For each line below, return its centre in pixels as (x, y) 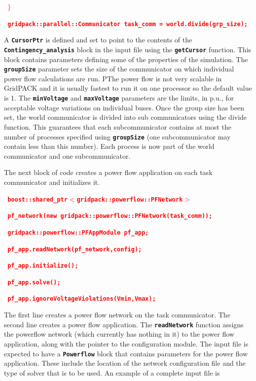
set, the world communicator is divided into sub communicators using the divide (126, 117)
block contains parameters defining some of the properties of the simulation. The (126, 59)
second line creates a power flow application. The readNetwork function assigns (124, 324)
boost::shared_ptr (37, 199)
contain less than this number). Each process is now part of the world (109, 146)
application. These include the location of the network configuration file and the (125, 363)
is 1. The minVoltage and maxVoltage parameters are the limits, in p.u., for (119, 98)
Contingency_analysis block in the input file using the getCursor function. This (128, 49)
